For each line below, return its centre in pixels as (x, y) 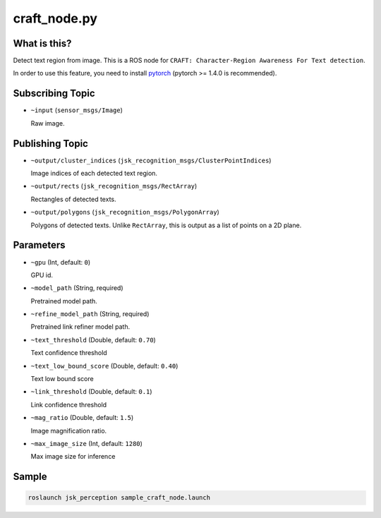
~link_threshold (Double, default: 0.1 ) (91, 392)
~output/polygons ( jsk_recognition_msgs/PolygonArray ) (125, 212)
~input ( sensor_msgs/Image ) (77, 110)
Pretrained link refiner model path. (80, 327)
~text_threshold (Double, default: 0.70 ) (93, 339)
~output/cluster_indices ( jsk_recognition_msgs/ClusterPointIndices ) (151, 160)
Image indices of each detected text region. (94, 174)
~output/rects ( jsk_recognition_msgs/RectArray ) (114, 186)
